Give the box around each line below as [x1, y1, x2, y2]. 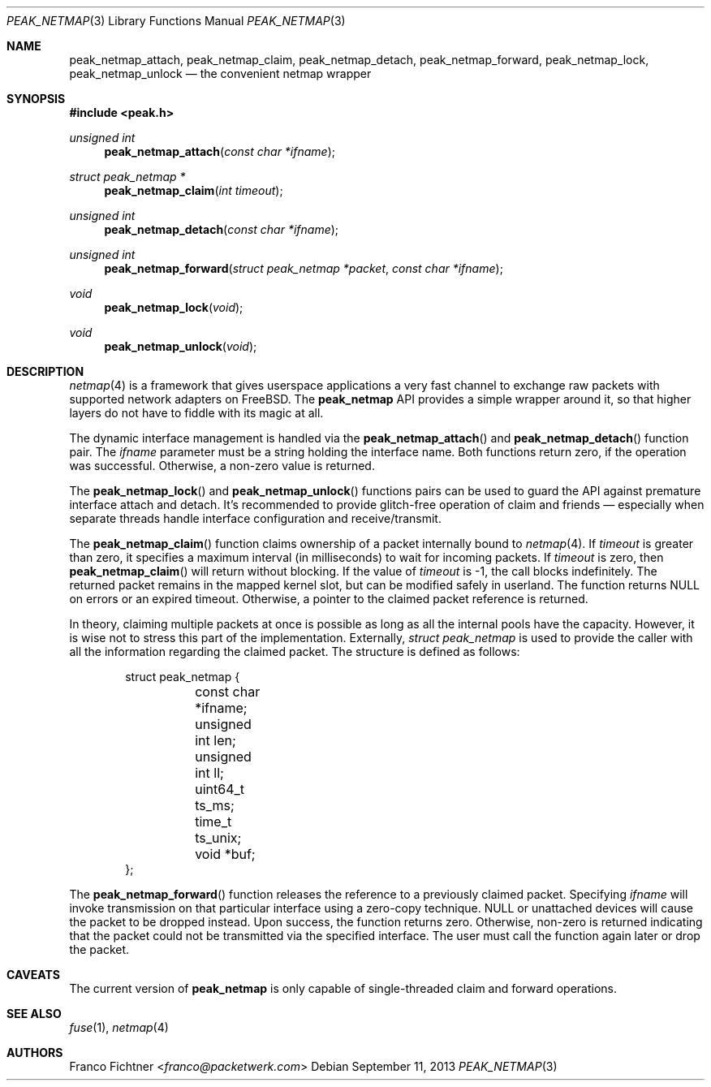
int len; [195, 732, 236, 748]
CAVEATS [6, 968, 60, 981]
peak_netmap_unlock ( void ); [104, 339, 257, 353]
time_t [195, 813, 232, 830]
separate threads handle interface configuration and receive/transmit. [69, 511, 442, 525]
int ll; [195, 765, 224, 781]
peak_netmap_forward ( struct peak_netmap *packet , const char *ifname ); [104, 261, 503, 275]
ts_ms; [195, 797, 235, 813]
